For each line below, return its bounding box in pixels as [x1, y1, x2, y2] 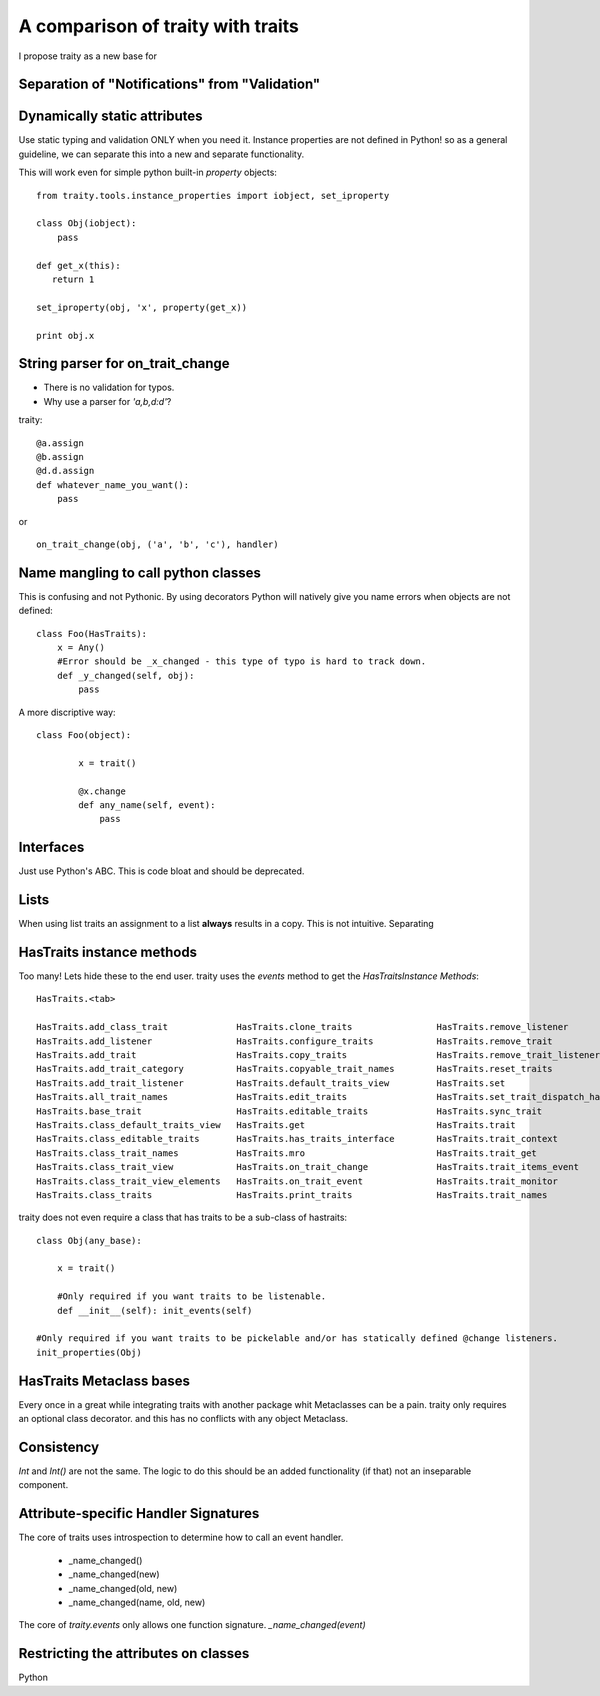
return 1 [51, 273, 95, 285]
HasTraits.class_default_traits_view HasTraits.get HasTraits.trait [36, 1119, 517, 1130]
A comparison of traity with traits [18, 15, 299, 37]
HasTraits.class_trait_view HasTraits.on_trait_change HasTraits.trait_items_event [36, 1161, 580, 1173]
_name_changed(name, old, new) [68, 1596, 206, 1608]
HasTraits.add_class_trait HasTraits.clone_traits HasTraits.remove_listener [36, 1021, 569, 1033]
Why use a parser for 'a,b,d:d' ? [43, 395, 172, 407]
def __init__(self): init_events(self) [56, 1305, 253, 1316]
